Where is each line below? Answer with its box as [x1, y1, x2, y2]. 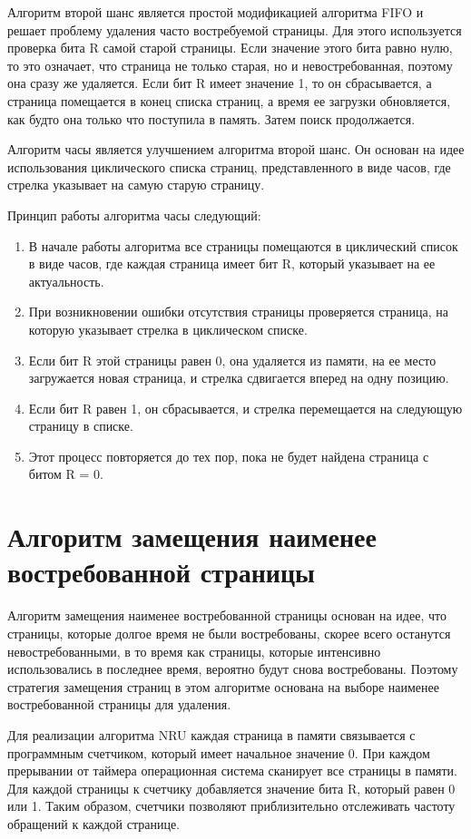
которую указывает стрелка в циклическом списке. [28, 319, 308, 338]
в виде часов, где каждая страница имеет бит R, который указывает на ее [28, 254, 436, 273]
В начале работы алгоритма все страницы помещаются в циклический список [28, 236, 458, 255]
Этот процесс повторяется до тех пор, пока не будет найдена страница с [28, 446, 429, 465]
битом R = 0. [28, 464, 104, 483]
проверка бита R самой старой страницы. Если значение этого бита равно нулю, [7, 38, 453, 57]
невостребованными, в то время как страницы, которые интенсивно [7, 641, 381, 660]
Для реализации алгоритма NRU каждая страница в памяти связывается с [7, 725, 416, 744]
